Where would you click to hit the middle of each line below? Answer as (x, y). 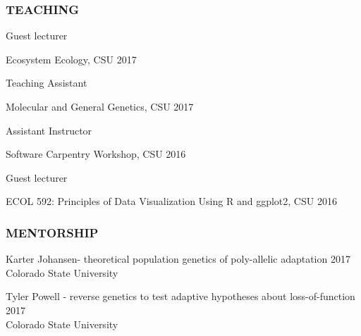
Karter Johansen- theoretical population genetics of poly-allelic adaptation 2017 (178, 259)
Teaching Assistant (47, 83)
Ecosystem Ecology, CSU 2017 (71, 59)
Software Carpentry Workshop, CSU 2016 (96, 154)
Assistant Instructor (49, 130)
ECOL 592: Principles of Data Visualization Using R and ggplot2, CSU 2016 (171, 201)
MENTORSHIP (52, 232)
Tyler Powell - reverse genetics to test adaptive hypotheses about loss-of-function (180, 296)
